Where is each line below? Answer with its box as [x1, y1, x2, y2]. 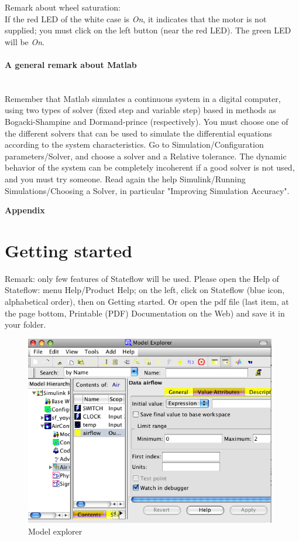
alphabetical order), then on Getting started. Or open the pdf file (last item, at [5, 295, 289, 308]
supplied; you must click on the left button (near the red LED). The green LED [5, 24, 291, 36]
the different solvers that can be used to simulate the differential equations [5, 127, 272, 139]
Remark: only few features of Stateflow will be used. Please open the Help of [5, 272, 279, 284]
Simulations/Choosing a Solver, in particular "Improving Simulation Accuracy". [5, 184, 290, 196]
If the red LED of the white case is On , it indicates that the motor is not [5, 12, 267, 25]
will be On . [5, 35, 45, 47]
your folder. [5, 318, 46, 331]
